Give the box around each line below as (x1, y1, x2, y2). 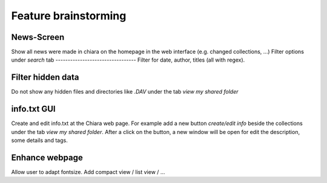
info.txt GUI (11, 104, 56, 114)
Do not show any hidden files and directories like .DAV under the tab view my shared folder (11, 88, 239, 95)
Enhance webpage (11, 152, 83, 162)
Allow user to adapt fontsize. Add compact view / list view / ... (11, 168, 165, 175)
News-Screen (11, 32, 65, 42)
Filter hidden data (11, 72, 79, 83)
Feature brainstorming (11, 9, 127, 22)
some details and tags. (11, 136, 68, 144)
